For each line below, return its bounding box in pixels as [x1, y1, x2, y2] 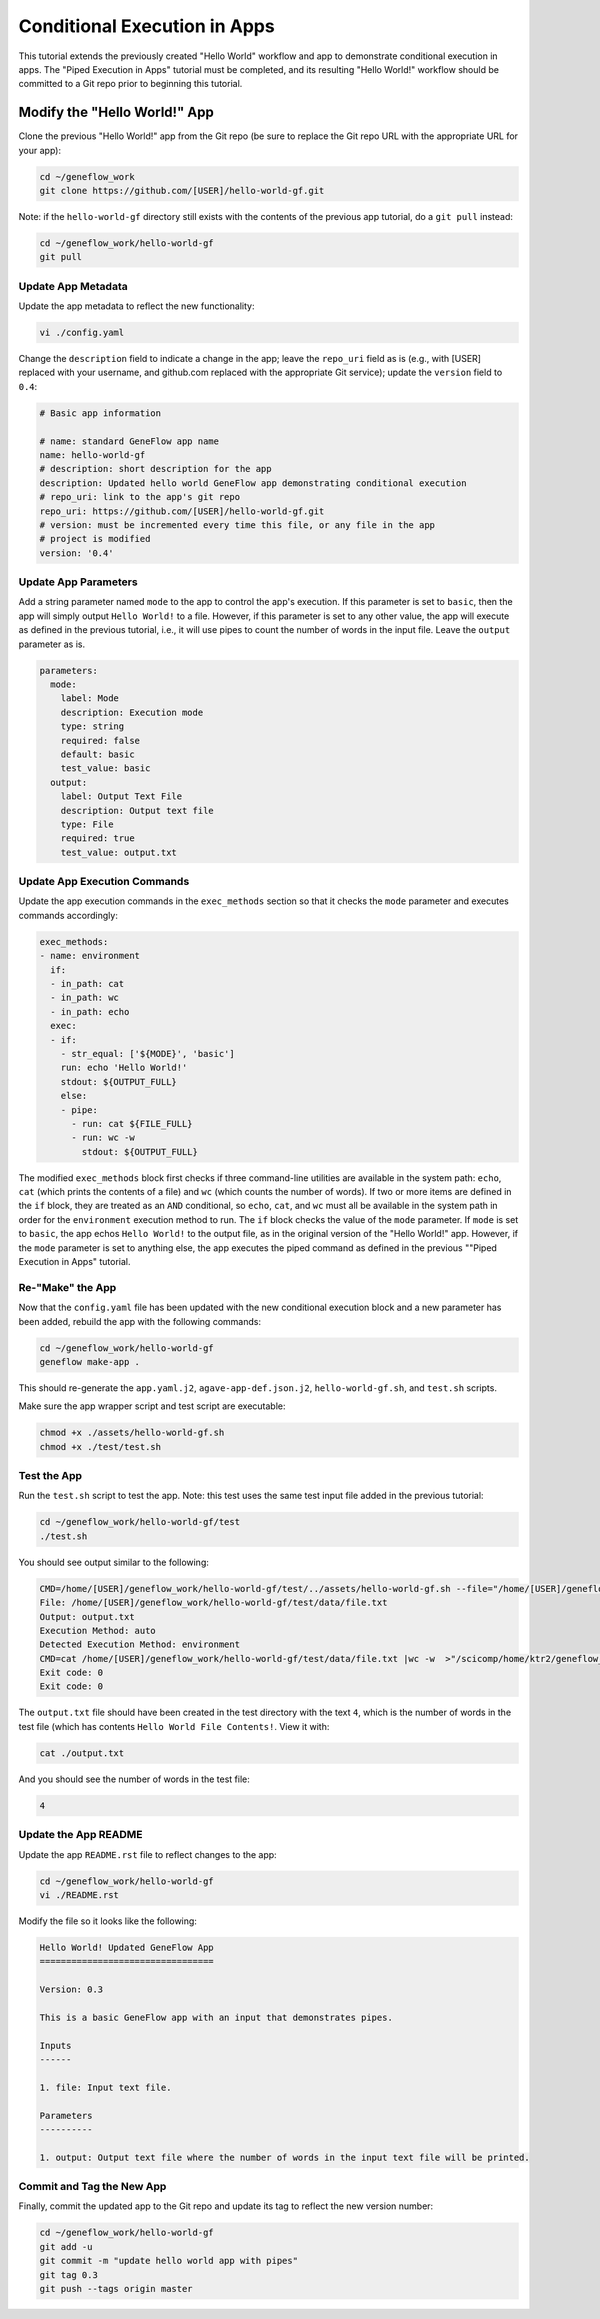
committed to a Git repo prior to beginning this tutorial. [18, 78, 243, 90]
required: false [60, 735, 140, 746]
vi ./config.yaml [39, 327, 125, 339]
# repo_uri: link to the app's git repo [39, 491, 240, 503]
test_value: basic [60, 763, 151, 774]
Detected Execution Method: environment [39, 1639, 240, 1650]
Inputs [39, 2040, 72, 2051]
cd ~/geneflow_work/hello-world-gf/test [39, 1516, 240, 1528]
